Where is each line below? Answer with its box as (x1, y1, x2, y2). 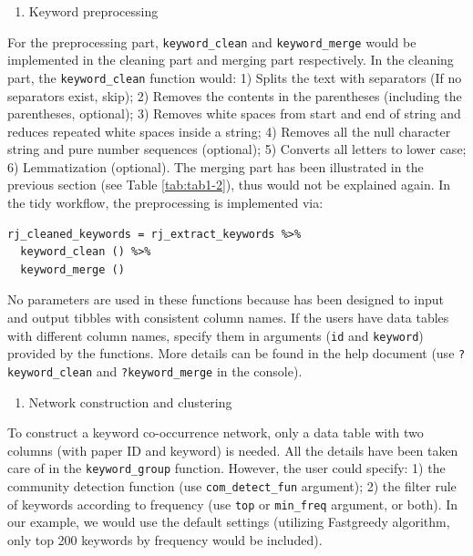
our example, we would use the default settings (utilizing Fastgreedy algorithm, (7, 512, 450, 531)
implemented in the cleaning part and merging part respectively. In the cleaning (7, 50, 454, 69)
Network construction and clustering (28, 392, 232, 411)
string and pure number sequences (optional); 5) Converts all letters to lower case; (7, 139, 467, 159)
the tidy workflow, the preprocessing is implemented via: (7, 193, 324, 212)
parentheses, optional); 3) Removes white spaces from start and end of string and (7, 104, 461, 123)
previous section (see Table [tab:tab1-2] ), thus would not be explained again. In (7, 175, 451, 194)
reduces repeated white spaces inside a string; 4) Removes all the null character (7, 121, 451, 140)
